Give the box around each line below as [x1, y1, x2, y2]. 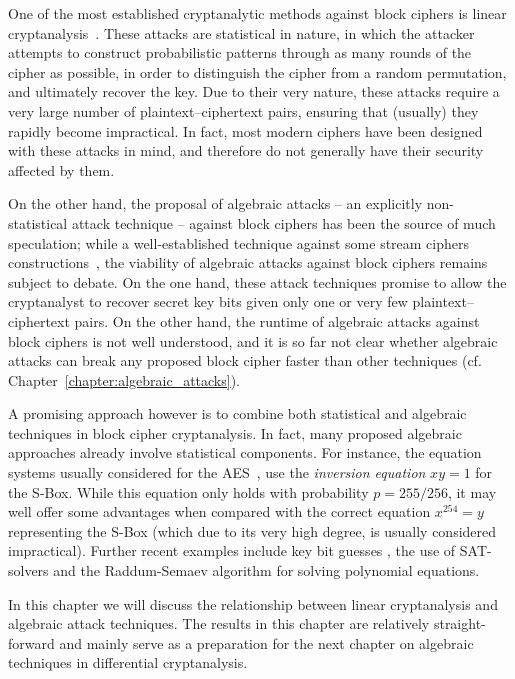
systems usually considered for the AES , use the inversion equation [8, 462, 426, 483]
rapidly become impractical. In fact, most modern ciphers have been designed [8, 120, 483, 141]
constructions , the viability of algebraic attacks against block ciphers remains [8, 252, 488, 273]
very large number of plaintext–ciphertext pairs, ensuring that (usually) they [8, 100, 479, 121]
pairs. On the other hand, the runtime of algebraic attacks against [74, 310, 480, 331]
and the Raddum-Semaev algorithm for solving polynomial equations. [53, 560, 480, 581]
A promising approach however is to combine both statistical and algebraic [8, 403, 467, 424]
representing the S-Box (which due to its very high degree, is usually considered [8, 520, 497, 541]
